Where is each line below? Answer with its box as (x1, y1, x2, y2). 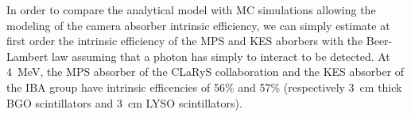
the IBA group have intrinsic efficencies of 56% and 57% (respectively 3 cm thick (6, 78, 402, 95)
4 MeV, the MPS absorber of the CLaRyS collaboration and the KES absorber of (6, 63, 405, 80)
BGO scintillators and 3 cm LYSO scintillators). (6, 94, 242, 111)
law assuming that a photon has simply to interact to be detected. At (52, 47, 390, 64)
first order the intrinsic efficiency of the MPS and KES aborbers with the (6, 32, 363, 49)
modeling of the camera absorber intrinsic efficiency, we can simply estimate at (6, 17, 390, 33)
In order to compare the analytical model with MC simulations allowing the (6, 2, 376, 17)
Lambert (6, 47, 48, 64)
